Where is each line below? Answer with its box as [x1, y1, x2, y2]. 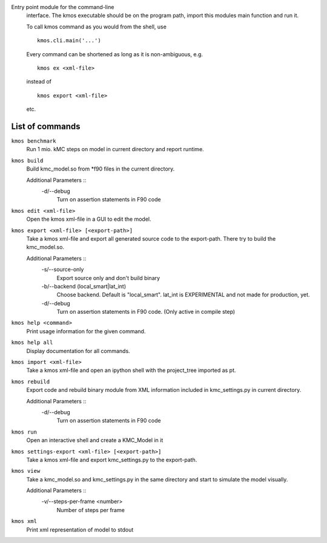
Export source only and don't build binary [56, 274, 160, 281]
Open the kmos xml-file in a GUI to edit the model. [26, 215, 151, 223]
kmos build [11, 157, 44, 164]
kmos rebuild [11, 378, 50, 385]
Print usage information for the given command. [26, 327, 146, 335]
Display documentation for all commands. [26, 347, 130, 354]
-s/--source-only [41, 266, 84, 273]
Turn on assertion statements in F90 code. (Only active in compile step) [56, 308, 236, 316]
